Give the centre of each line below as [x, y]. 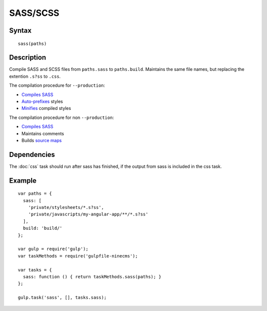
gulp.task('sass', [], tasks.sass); [62, 298]
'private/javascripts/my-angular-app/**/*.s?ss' [88, 214]
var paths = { [35, 194]
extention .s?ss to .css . [35, 76]
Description [28, 58]
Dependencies [32, 154]
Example [23, 181]
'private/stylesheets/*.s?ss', [66, 207]
